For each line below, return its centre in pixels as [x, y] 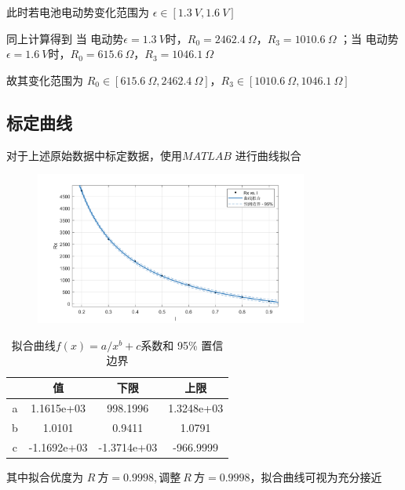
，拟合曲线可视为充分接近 [316, 476]
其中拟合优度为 [45, 476]
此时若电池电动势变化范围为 [78, 12]
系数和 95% [169, 345]
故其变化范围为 [45, 80]
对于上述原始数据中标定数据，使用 [94, 155]
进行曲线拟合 [268, 155]
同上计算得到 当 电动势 [65, 38]
